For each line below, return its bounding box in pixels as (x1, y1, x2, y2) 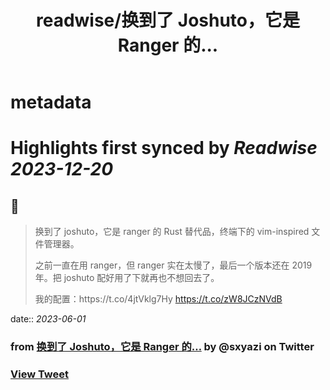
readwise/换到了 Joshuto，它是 (35, 9, 301, 32)
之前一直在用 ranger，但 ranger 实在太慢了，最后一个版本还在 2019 (34, 259, 313, 271)
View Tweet (10, 367, 70, 381)
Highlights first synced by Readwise (10, 137, 318, 160)
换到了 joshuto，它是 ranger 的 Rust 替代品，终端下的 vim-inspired (34, 226, 310, 238)
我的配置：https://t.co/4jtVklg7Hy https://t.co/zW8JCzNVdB (34, 293, 283, 305)
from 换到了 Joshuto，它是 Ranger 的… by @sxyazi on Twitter (10, 340, 315, 354)
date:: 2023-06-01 (10, 313, 87, 325)
